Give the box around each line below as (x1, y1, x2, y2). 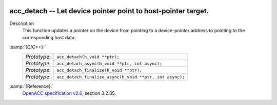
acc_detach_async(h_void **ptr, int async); (56, 61, 163, 66)
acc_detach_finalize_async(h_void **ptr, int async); (56, 74, 185, 80)
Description (9, 20, 34, 27)
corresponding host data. (22, 35, 76, 41)
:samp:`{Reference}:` (9, 83, 54, 89)
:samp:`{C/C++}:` (9, 44, 46, 50)
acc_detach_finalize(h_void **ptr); (56, 67, 142, 73)
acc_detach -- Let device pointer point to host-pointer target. (9, 7, 209, 15)
